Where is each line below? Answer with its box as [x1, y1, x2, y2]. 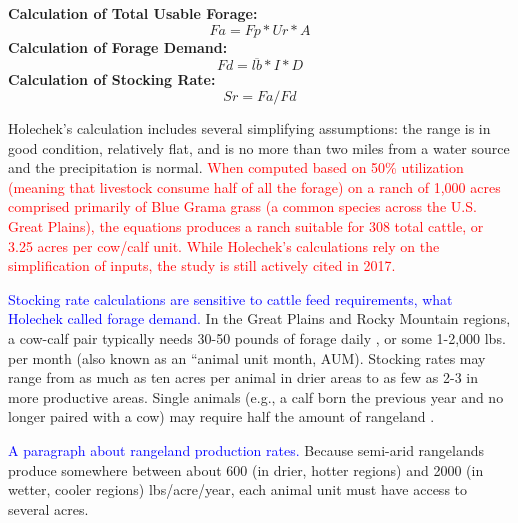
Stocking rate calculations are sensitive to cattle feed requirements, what [8, 288, 453, 309]
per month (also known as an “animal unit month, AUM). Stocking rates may [8, 347, 486, 368]
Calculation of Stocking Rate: [8, 69, 216, 90]
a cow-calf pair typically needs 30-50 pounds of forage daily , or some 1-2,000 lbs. [8, 327, 506, 348]
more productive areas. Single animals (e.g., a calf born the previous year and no [8, 386, 504, 407]
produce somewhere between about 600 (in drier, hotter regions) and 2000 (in [8, 459, 484, 480]
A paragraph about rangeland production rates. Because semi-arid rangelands [8, 439, 485, 460]
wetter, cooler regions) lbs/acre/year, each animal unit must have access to [8, 479, 468, 500]
